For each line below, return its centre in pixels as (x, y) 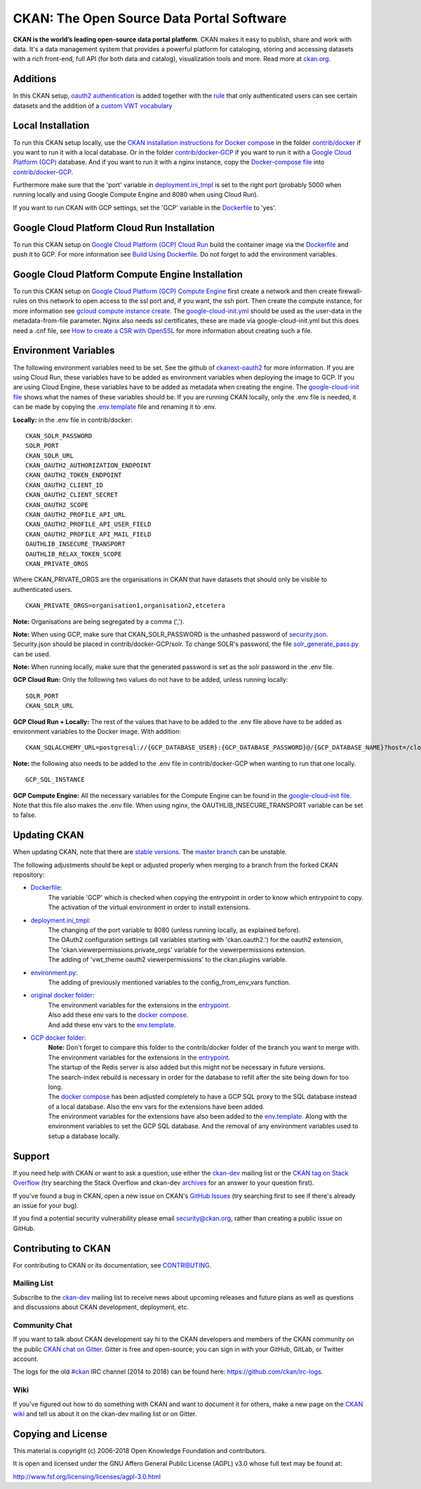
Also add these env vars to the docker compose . (118, 1015)
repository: (29, 875)
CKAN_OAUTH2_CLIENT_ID (65, 485)
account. (26, 1359)
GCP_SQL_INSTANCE (55, 780)
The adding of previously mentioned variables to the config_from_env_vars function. (169, 982)
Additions (35, 79)
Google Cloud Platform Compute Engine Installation (128, 274)
